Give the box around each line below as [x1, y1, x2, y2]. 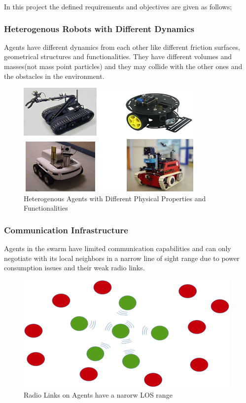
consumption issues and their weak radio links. [4, 262, 145, 273]
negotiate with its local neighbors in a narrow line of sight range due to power [4, 253, 240, 263]
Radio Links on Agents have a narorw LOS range [24, 389, 173, 400]
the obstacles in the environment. [4, 71, 105, 81]
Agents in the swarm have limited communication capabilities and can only [4, 243, 231, 254]
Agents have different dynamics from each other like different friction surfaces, [4, 41, 240, 52]
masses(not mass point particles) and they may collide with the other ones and [4, 61, 243, 71]
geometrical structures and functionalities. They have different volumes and [4, 51, 232, 62]
